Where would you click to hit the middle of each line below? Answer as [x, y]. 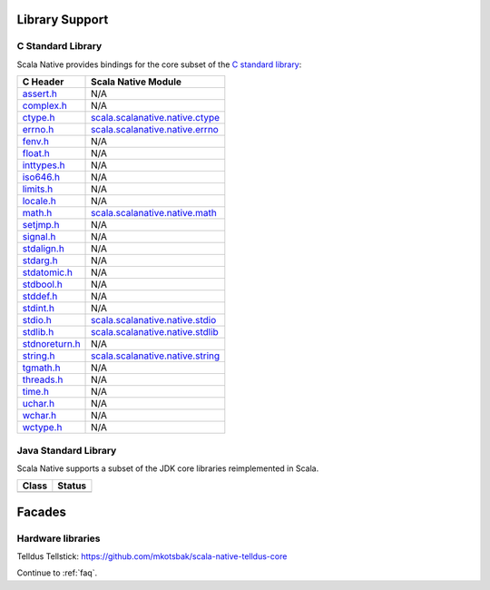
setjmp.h [41, 225]
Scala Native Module [136, 82]
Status [72, 486]
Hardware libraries [59, 538]
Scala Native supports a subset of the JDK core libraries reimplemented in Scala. [168, 468]
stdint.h [38, 309]
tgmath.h [41, 368]
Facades [42, 511]
